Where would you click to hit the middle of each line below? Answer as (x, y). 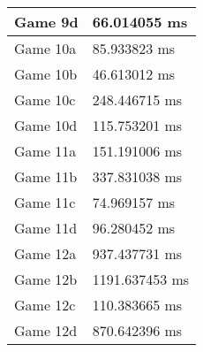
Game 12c (45, 305)
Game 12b (46, 279)
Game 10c (45, 99)
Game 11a (45, 151)
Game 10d (46, 125)
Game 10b (46, 74)
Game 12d (46, 330)
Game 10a (45, 48)
